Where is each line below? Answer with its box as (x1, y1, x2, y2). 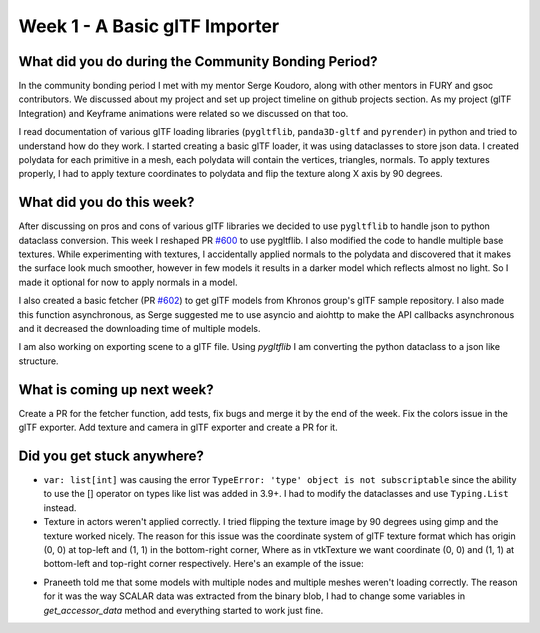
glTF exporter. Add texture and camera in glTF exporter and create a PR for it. (18, 421, 339, 434)
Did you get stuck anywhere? (18, 447, 205, 464)
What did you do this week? (18, 194, 195, 211)
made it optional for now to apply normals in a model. (18, 276, 238, 288)
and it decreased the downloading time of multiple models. (18, 323, 261, 335)
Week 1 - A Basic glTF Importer (18, 15, 280, 37)
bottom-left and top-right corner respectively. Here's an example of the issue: (43, 558, 364, 570)
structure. (18, 355, 59, 367)
